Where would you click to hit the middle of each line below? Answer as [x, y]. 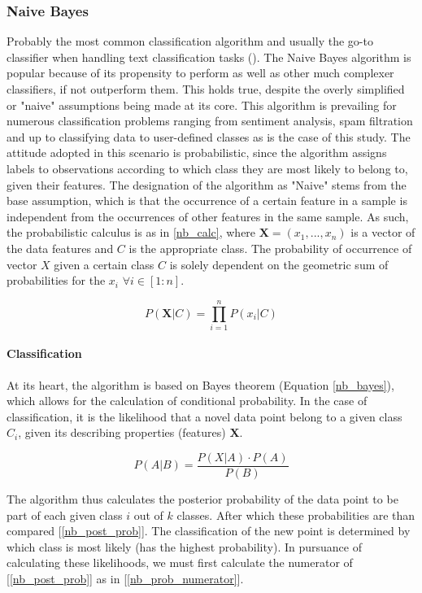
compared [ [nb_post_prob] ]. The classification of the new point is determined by [209, 531]
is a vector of [383, 232]
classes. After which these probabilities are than [296, 515]
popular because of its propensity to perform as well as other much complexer [200, 73]
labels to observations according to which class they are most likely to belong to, [207, 168]
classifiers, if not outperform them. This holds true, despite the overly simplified [206, 89]
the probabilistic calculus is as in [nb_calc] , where [131, 232]
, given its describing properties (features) [122, 432]
